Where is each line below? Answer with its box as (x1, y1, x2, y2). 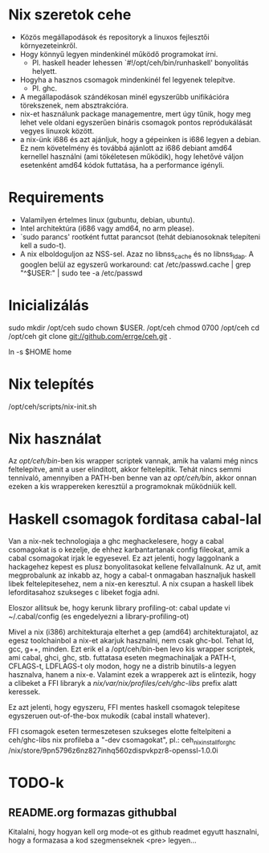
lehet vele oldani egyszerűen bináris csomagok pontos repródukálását (19, 117, 253, 127)
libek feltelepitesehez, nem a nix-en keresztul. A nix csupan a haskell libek (8, 579, 255, 589)
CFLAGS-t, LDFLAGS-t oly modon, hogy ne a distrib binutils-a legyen (8, 661, 237, 671)
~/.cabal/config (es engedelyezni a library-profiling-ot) (8, 612, 190, 622)
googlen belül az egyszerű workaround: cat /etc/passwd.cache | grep (19, 259, 251, 269)
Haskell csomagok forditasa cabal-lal (8, 510, 263, 528)
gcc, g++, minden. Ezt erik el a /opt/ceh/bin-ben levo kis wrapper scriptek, (8, 644, 255, 654)
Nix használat (8, 430, 102, 447)
